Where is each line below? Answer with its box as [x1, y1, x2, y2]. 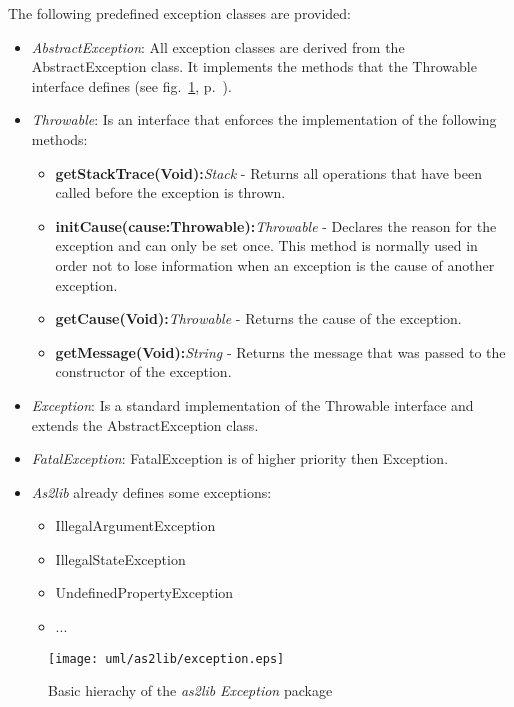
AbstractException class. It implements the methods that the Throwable [31, 56, 477, 77]
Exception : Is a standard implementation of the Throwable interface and [31, 394, 474, 415]
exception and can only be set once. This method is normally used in [55, 235, 478, 256]
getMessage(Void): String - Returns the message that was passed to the [55, 341, 506, 362]
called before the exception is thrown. [55, 182, 286, 203]
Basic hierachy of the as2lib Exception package [48, 680, 333, 701]
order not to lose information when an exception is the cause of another [55, 254, 495, 275]
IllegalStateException [55, 548, 186, 569]
